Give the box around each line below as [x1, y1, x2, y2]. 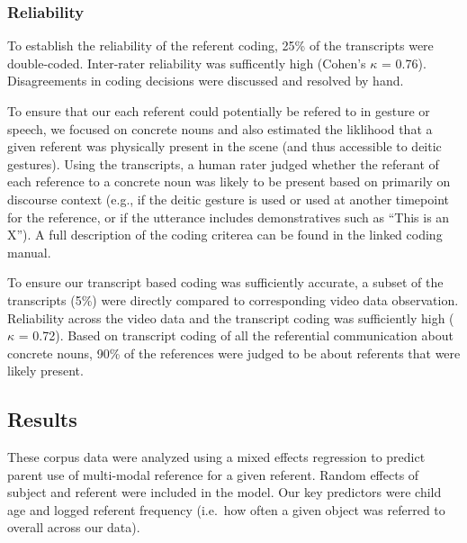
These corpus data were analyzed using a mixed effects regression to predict [7, 448, 426, 466]
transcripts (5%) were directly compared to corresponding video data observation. [7, 290, 459, 309]
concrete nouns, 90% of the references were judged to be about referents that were [7, 343, 461, 362]
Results [7, 405, 77, 433]
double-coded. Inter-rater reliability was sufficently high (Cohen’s [7, 53, 366, 72]
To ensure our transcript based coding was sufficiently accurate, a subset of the [7, 273, 444, 292]
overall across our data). [7, 518, 140, 537]
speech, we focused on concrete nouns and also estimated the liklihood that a [7, 119, 433, 138]
